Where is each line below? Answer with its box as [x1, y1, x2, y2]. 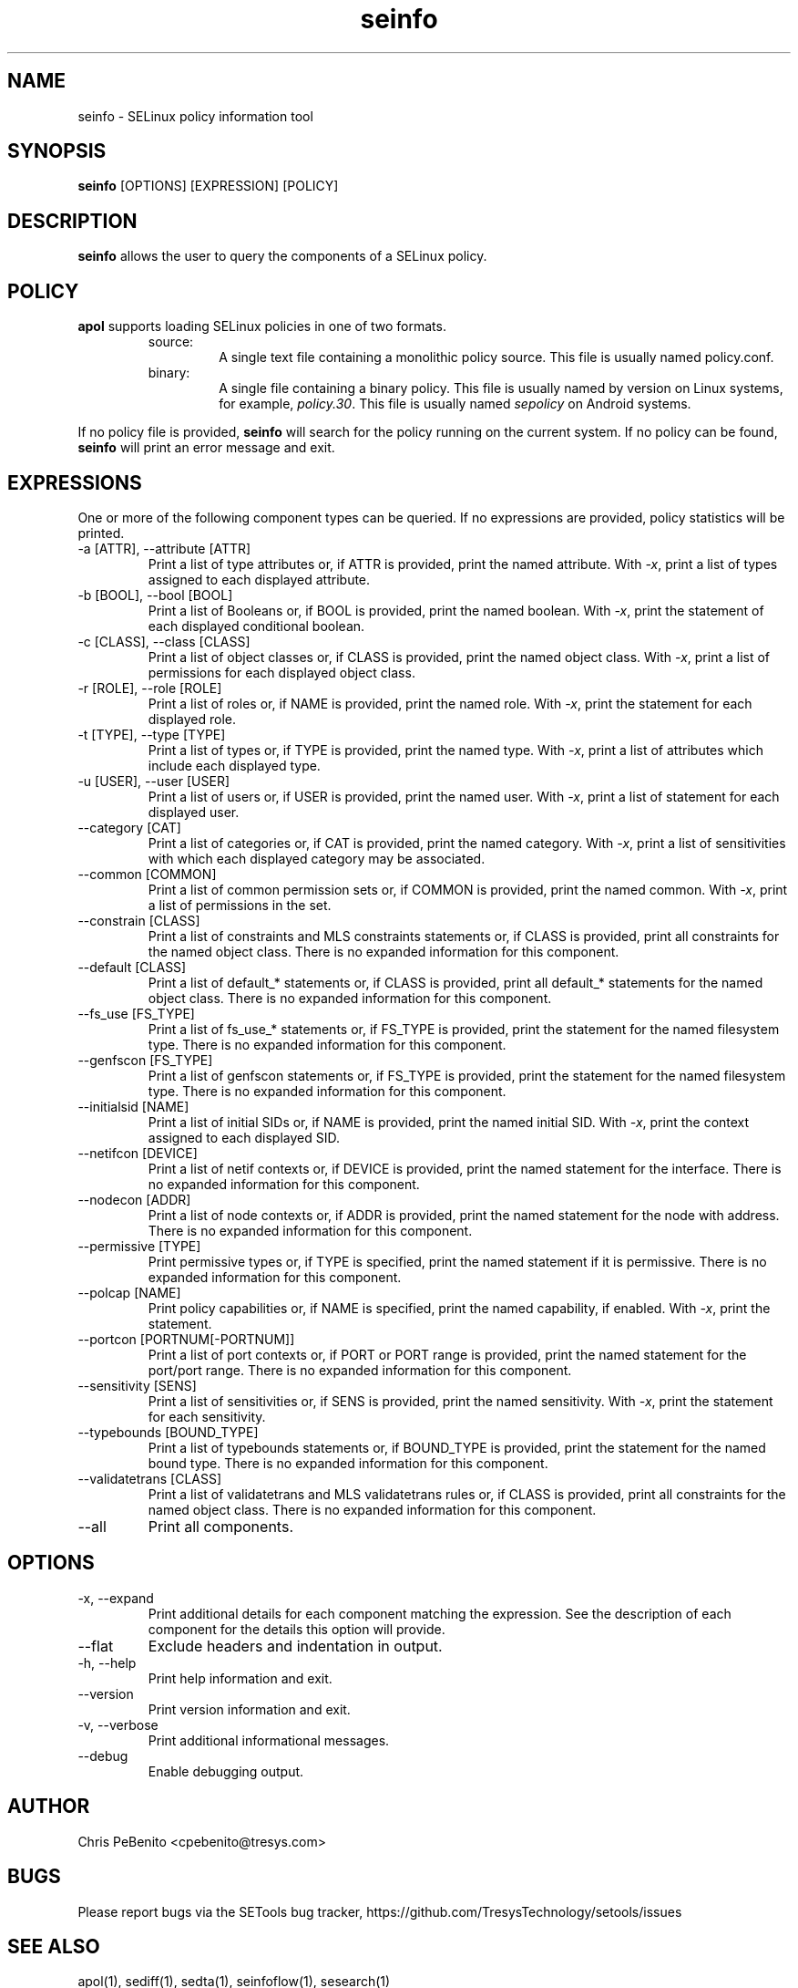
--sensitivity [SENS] [77, 1377, 197, 1393]
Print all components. [148, 1517, 293, 1536]
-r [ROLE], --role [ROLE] [77, 679, 222, 696]
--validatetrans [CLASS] [77, 1470, 222, 1486]
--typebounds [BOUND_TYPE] [77, 1424, 259, 1440]
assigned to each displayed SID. [148, 1129, 341, 1145]
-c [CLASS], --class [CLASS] [77, 633, 251, 649]
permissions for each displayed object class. [148, 664, 415, 680]
